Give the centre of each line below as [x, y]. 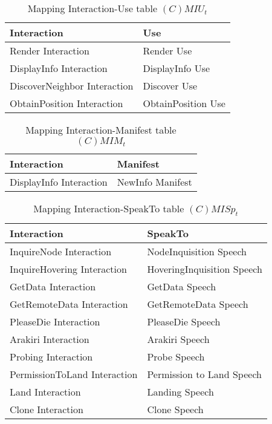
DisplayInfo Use [176, 68]
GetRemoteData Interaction [69, 304]
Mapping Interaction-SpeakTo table [109, 208]
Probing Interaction [51, 357]
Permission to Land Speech [204, 374]
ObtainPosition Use [184, 103]
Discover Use [170, 86]
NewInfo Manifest [154, 182]
